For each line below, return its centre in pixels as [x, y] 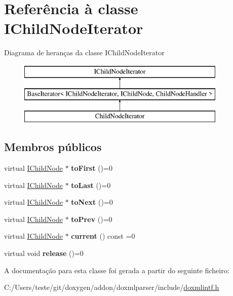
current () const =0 [103, 236]
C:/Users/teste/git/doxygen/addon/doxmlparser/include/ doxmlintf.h [112, 287]
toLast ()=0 [91, 185]
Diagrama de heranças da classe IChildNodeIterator [84, 52]
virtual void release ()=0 [44, 253]
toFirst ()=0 [92, 168]
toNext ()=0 [92, 202]
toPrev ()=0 [92, 219]
